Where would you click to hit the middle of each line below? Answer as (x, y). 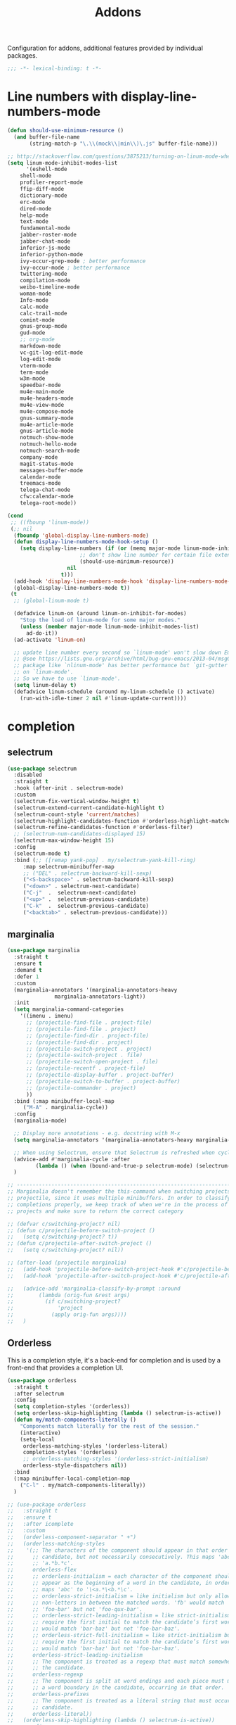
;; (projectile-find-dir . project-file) (87, 1035)
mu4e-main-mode (42, 392)
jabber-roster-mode (48, 235)
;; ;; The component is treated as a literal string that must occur (119, 1700)
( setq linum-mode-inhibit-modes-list (63, 163)
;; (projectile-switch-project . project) (89, 1049)
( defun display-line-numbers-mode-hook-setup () (86, 542)
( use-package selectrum (42, 769)
